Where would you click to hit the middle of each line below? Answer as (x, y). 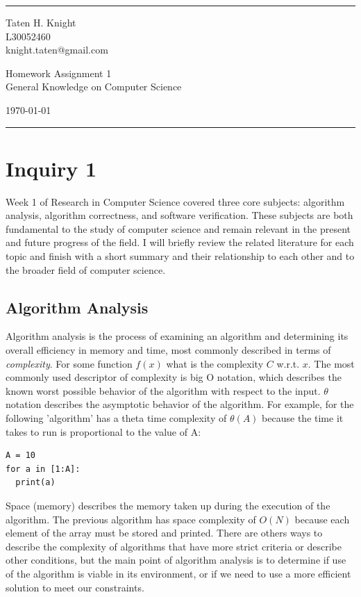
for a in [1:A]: (43, 469)
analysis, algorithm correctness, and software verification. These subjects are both (179, 215)
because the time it (303, 418)
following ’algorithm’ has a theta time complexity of (116, 418)
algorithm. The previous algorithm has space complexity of (131, 519)
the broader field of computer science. (86, 269)
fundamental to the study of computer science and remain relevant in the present (178, 228)
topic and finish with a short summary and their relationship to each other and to (180, 256)
